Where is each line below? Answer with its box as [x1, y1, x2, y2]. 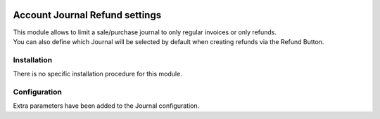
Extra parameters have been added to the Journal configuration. [13, 101, 200, 110]
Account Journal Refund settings [13, 9, 162, 21]
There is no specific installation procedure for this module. [13, 70, 182, 78]
